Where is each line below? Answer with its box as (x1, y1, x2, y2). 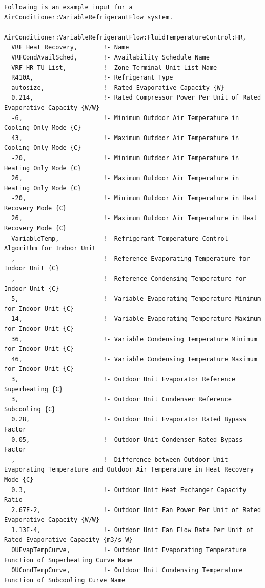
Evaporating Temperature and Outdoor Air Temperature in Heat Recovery (4, 466, 254, 474)
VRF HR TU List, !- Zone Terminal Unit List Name (11, 64, 217, 71)
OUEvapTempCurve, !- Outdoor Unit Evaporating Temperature (11, 546, 247, 554)
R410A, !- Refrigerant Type (11, 74, 173, 82)
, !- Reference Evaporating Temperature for (11, 254, 250, 262)
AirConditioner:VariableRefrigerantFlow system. (4, 13, 173, 21)
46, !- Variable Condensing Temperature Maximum (11, 355, 257, 363)
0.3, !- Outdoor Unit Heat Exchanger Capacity (11, 486, 247, 494)
